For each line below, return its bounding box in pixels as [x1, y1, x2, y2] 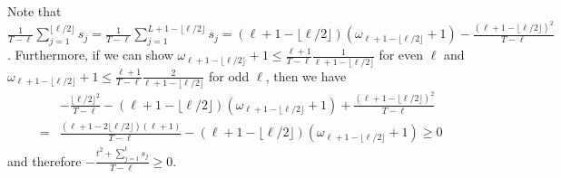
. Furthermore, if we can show [7, 45, 173, 64]
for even [379, 45, 424, 64]
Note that [7, 2, 62, 20]
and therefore [7, 151, 82, 170]
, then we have [265, 66, 347, 85]
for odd [208, 66, 250, 85]
